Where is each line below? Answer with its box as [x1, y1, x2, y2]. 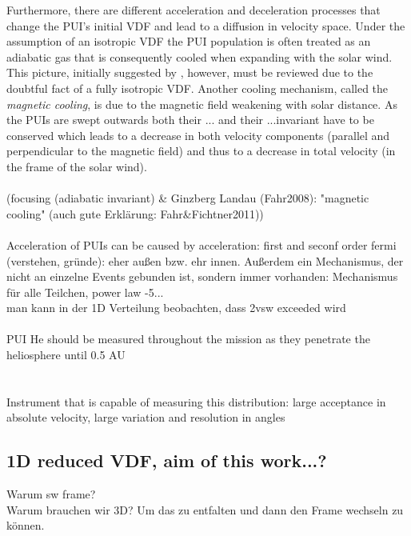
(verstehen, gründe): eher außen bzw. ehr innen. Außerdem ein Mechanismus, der [6, 252, 404, 269]
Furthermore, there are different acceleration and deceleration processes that [6, 2, 381, 18]
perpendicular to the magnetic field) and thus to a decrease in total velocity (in [6, 142, 396, 159]
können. [6, 517, 45, 534]
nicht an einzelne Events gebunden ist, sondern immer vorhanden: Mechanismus [6, 268, 398, 285]
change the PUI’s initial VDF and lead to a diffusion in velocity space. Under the [6, 17, 405, 34]
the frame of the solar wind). [6, 158, 147, 174]
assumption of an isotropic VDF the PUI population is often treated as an [6, 33, 371, 50]
